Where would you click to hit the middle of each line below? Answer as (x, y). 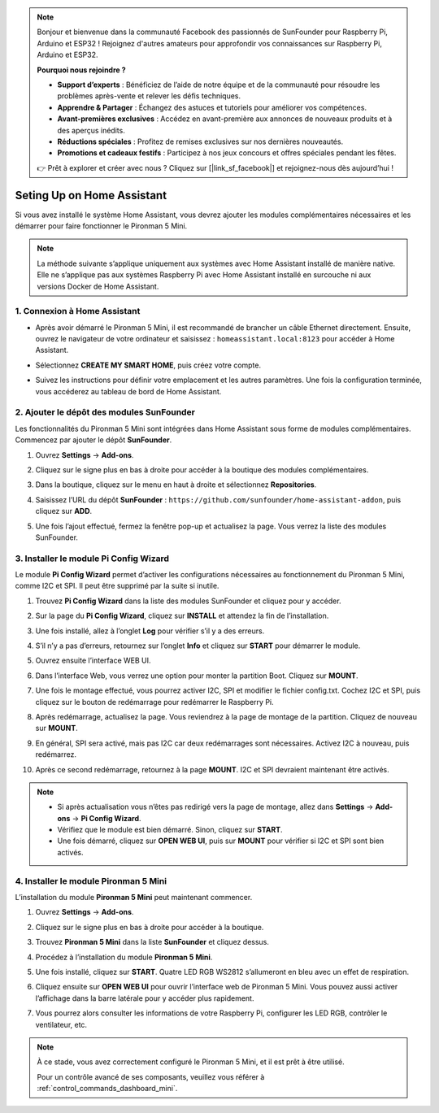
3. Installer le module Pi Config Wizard (92, 559)
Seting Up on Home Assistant (91, 195)
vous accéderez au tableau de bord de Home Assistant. (128, 391)
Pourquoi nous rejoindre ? (81, 70)
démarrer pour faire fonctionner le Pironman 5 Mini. (101, 226)
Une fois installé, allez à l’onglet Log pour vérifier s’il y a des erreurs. (150, 631)
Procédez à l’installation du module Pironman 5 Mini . (124, 957)
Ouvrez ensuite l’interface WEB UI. (93, 661)
